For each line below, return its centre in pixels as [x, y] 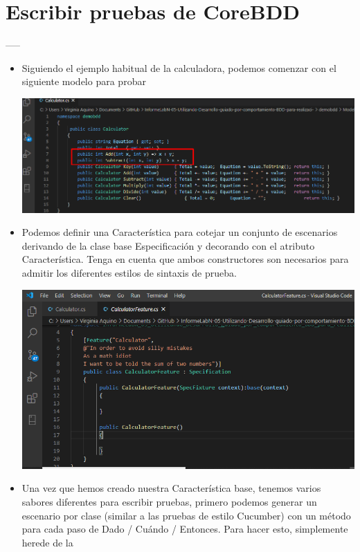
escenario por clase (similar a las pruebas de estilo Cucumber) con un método [186, 515]
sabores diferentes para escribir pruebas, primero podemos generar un [169, 501]
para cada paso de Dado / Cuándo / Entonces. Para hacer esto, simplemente [185, 529]
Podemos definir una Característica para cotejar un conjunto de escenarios [180, 232]
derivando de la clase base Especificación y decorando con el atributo [168, 245]
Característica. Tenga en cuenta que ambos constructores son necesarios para [185, 259]
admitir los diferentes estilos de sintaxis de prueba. [129, 273]
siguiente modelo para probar [84, 81]
